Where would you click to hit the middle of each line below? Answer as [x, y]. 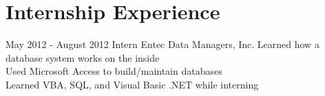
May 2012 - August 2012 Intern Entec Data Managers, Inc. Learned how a [162, 44]
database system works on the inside [83, 57]
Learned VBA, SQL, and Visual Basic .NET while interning [132, 84]
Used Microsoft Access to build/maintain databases [114, 71]
